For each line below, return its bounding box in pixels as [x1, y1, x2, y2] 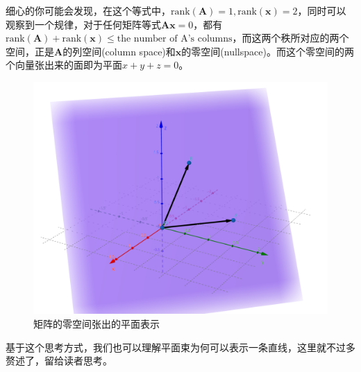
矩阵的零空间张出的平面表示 [33, 316, 160, 330]
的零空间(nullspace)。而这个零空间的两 [181, 44, 354, 58]
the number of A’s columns [117, 34, 233, 44]
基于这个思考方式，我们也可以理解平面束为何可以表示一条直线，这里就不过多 [6, 339, 355, 354]
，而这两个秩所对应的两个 [232, 30, 349, 45]
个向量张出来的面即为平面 [6, 57, 122, 72]
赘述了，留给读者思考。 [6, 353, 112, 368]
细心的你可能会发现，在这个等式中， [6, 3, 171, 17]
